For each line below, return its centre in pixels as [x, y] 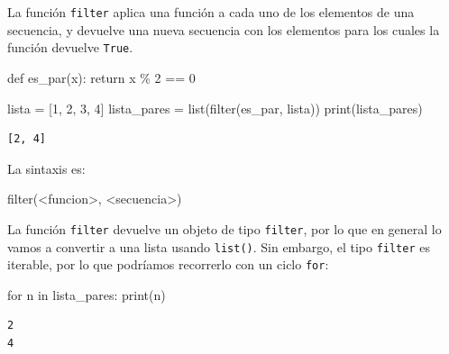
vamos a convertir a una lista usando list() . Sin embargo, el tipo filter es [219, 246]
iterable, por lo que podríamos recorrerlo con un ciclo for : [168, 264]
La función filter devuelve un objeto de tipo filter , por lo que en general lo [224, 228]
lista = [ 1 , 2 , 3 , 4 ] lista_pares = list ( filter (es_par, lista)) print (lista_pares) [215, 108]
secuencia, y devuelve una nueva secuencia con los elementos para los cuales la [224, 29]
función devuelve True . [70, 47]
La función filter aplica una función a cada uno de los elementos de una [211, 12]
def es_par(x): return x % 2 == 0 [101, 77]
